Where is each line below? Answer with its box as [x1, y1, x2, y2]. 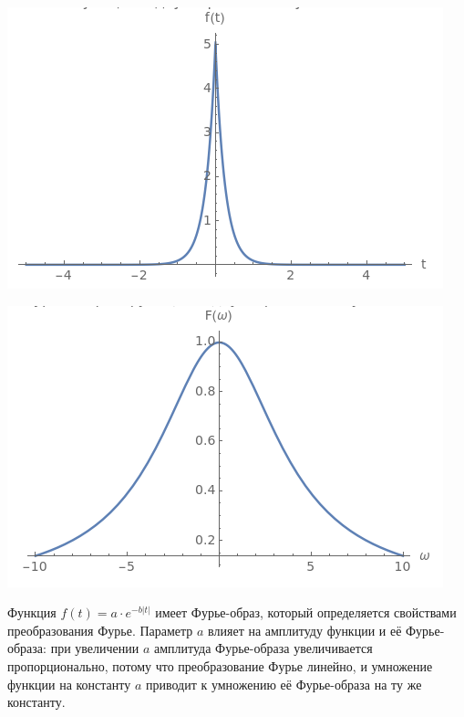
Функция [7, 603, 57, 622]
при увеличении [50, 638, 139, 658]
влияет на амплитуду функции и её [208, 620, 402, 639]
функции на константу [7, 674, 131, 693]
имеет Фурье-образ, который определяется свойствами [155, 603, 457, 622]
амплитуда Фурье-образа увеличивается [153, 638, 373, 658]
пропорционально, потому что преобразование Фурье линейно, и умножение [7, 656, 433, 675]
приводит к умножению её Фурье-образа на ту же [145, 674, 422, 693]
